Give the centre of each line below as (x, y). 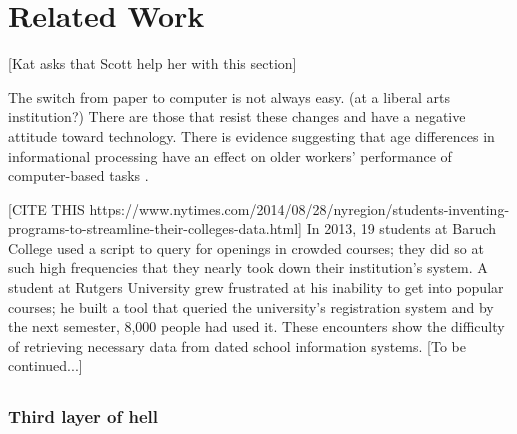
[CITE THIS (46, 208)
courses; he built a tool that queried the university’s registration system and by (251, 306)
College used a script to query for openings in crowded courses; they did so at (246, 247)
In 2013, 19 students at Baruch (401, 228)
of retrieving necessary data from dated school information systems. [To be (237, 345)
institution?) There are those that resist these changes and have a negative (237, 116)
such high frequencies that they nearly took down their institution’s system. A (248, 267)
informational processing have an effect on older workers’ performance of (230, 155)
